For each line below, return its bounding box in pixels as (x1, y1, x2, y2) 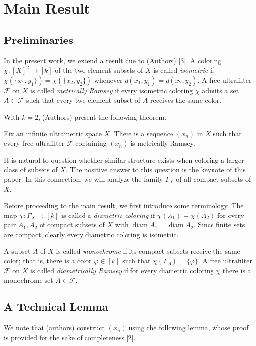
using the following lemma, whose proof (128, 322, 249, 333)
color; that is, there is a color (4, 256, 92, 266)
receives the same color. (150, 95, 222, 105)
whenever (94, 74, 123, 85)
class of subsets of (4, 164, 58, 174)
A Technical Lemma (4, 299, 108, 314)
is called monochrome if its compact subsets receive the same (56, 246, 240, 256)
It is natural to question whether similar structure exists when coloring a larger (4, 154, 244, 165)
